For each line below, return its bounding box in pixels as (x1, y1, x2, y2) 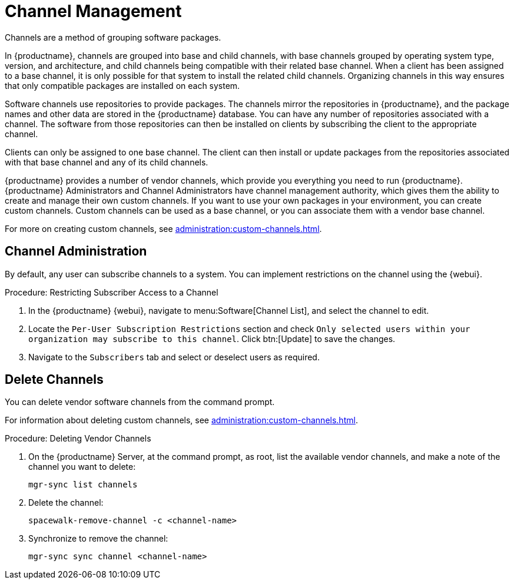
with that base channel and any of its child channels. (5, 157, 208, 167)
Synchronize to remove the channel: (28, 533, 168, 544)
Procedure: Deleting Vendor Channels (5, 433, 151, 444)
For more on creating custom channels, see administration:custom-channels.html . (5, 223, 322, 234)
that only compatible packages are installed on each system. (5, 80, 240, 91)
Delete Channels (5, 372, 104, 387)
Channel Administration (5, 244, 147, 259)
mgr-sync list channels (28, 480, 138, 490)
